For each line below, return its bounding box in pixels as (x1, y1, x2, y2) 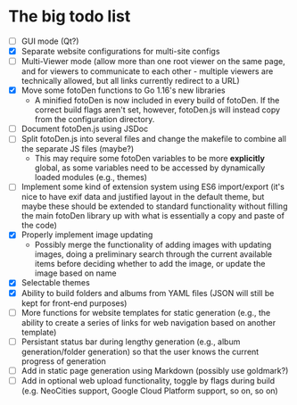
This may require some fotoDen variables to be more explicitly (34, 153, 265, 164)
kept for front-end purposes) (21, 297, 128, 309)
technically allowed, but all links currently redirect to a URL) (21, 76, 240, 87)
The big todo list (8, 6, 131, 27)
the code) (21, 220, 57, 231)
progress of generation (21, 355, 106, 367)
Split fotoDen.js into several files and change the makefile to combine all (21, 134, 287, 145)
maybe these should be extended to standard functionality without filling (21, 201, 288, 211)
